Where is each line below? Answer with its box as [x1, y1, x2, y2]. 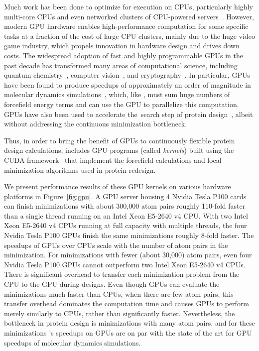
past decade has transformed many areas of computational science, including [4, 60, 238, 70]
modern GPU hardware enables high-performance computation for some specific [4, 21, 249, 31]
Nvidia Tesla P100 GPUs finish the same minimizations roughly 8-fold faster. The [4, 230, 254, 240]
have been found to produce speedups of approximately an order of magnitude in [4, 79, 251, 90]
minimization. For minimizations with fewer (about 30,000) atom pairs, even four [4, 249, 252, 260]
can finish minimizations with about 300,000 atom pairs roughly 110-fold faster [4, 201, 246, 211]
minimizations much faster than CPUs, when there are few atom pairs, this [4, 288, 234, 299]
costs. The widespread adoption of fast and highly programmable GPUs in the [4, 50, 243, 60]
